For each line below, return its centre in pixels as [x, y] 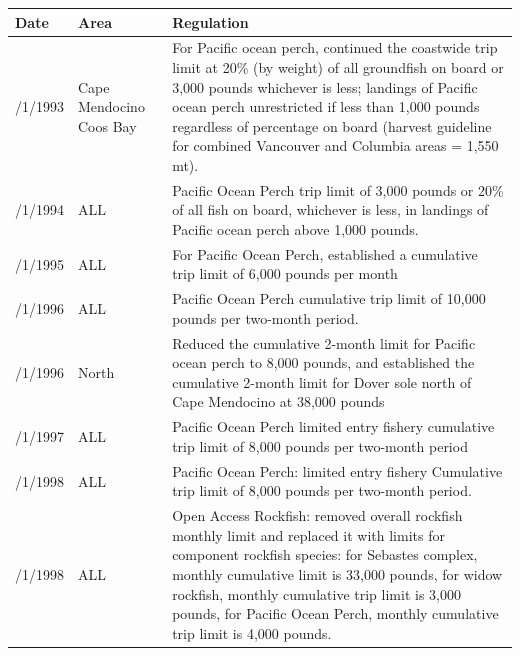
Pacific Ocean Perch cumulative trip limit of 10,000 [329, 298]
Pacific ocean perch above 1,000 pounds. [295, 228]
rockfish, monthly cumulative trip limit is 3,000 [316, 593]
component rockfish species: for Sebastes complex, [325, 554]
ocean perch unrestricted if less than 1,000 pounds [326, 106]
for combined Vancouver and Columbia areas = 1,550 [335, 145]
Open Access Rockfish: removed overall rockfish [317, 515]
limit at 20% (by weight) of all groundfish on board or [338, 66]
